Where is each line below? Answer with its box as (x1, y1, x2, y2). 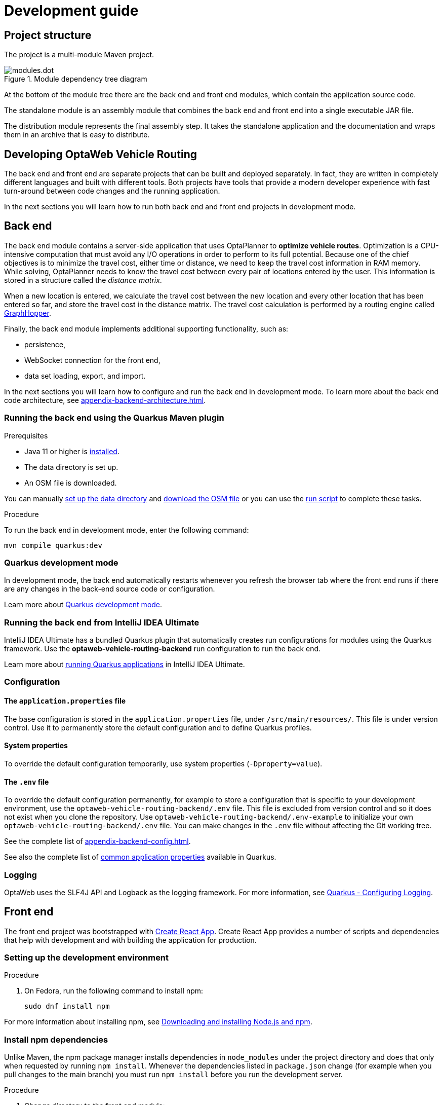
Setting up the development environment (4, 952, 169, 963)
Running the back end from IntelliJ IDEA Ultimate (4, 617, 199, 628)
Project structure (4, 28, 92, 42)
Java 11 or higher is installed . (24, 447, 119, 456)
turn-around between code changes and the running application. (4, 187, 220, 196)
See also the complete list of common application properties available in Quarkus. (4, 853, 276, 862)
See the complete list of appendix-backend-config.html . (4, 837, 191, 846)
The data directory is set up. (24, 462, 118, 471)
